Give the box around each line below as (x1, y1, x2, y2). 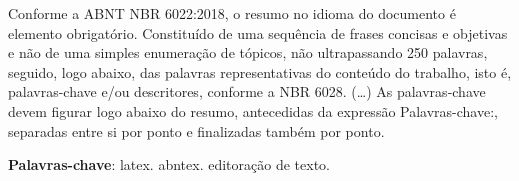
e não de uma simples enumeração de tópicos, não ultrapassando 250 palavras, (8, 42, 488, 63)
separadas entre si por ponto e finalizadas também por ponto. (8, 120, 385, 141)
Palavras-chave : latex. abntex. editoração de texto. (8, 154, 330, 175)
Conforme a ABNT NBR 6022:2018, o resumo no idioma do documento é (8, 3, 456, 23)
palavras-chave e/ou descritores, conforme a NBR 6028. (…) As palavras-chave (8, 81, 486, 102)
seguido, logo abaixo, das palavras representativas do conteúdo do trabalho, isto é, (8, 61, 512, 82)
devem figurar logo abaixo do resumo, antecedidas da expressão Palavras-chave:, (8, 100, 498, 121)
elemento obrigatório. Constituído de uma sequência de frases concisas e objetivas (8, 22, 508, 43)
